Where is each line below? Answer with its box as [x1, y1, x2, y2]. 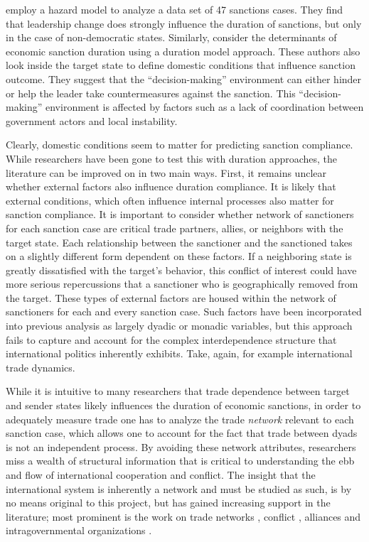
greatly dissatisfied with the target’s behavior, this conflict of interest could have [6, 262, 357, 277]
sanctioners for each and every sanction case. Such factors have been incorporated [6, 304, 362, 319]
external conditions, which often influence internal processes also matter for [6, 193, 334, 207]
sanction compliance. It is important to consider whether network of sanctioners [6, 207, 354, 222]
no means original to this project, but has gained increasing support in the [6, 495, 331, 510]
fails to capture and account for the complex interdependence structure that [6, 332, 337, 347]
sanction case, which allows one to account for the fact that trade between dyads [6, 426, 358, 440]
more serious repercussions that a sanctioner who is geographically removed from [6, 276, 358, 291]
